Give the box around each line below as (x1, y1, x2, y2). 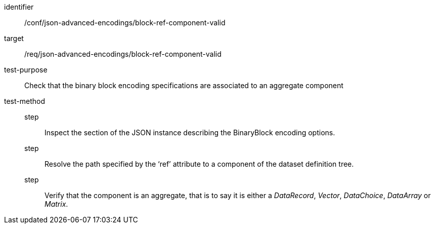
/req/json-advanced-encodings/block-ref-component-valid (24, 50, 222, 58)
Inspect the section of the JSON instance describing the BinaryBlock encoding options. (45, 128, 335, 137)
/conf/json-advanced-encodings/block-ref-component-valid (24, 18, 226, 27)
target (4, 34, 24, 43)
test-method (4, 97, 45, 105)
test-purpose (4, 65, 48, 74)
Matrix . (45, 200, 68, 208)
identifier (4, 3, 34, 11)
